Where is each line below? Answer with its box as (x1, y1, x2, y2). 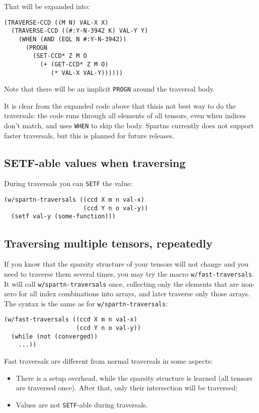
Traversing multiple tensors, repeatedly (4, 235, 213, 251)
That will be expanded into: (4, 1, 90, 11)
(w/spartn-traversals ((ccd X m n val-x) (4, 196, 145, 204)
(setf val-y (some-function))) (11, 213, 116, 220)
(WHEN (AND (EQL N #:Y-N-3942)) (18, 35, 127, 43)
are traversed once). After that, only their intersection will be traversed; (16, 382, 238, 393)
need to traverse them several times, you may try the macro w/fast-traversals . (4, 268, 254, 279)
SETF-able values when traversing (4, 154, 186, 170)
